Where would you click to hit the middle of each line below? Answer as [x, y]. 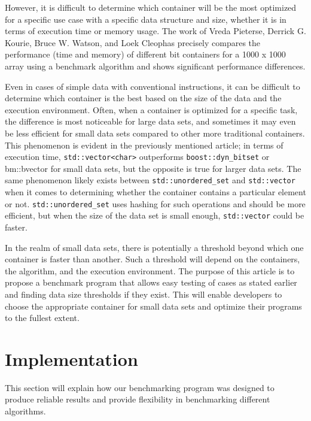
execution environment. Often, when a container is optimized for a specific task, [151, 109]
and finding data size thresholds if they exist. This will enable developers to [144, 294]
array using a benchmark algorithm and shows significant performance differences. [155, 66]
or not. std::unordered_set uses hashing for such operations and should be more [155, 203]
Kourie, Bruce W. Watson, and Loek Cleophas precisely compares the [133, 42]
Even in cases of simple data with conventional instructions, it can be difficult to [153, 86]
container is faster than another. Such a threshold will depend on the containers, [153, 259]
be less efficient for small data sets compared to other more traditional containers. [155, 133]
